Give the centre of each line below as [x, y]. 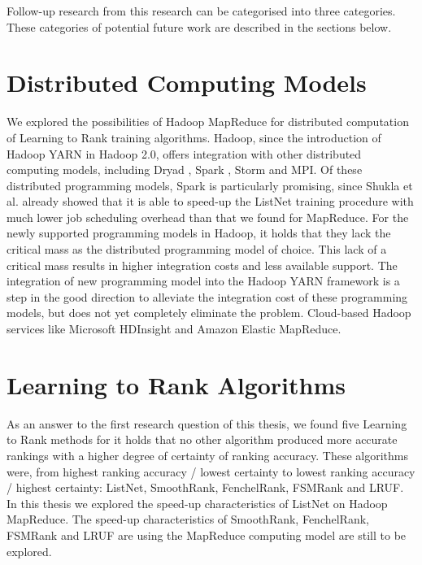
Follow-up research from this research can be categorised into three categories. [201, 11]
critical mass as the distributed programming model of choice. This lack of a [197, 249]
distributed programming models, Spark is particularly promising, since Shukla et [210, 185]
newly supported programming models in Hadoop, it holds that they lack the [199, 233]
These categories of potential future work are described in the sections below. [199, 26]
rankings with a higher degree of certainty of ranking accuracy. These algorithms [208, 455]
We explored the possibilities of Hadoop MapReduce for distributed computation [208, 122]
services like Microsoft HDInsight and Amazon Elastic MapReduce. [174, 329]
